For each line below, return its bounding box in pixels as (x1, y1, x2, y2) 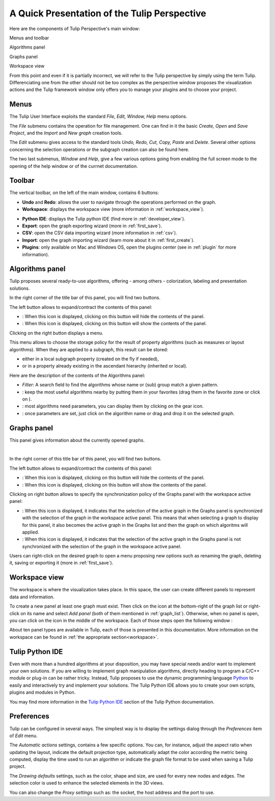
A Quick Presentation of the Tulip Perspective (9, 8, 206, 19)
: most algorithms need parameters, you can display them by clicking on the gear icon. (22, 403, 204, 409)
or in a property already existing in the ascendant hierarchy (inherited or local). (22, 363, 188, 369)
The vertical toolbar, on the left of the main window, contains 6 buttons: (9, 189, 159, 196)
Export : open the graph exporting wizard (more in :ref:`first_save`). (22, 223, 162, 229)
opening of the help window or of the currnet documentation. (9, 163, 139, 169)
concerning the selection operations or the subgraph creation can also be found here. (9, 146, 189, 153)
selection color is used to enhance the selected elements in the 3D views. (9, 780, 164, 786)
